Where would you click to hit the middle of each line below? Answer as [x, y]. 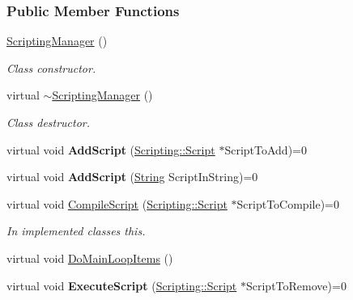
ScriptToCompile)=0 [288, 203]
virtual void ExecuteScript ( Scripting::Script [122, 285]
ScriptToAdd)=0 [266, 149]
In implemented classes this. [76, 231]
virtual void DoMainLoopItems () [90, 258]
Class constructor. [51, 68]
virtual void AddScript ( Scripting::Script [111, 149]
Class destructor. [49, 122]
